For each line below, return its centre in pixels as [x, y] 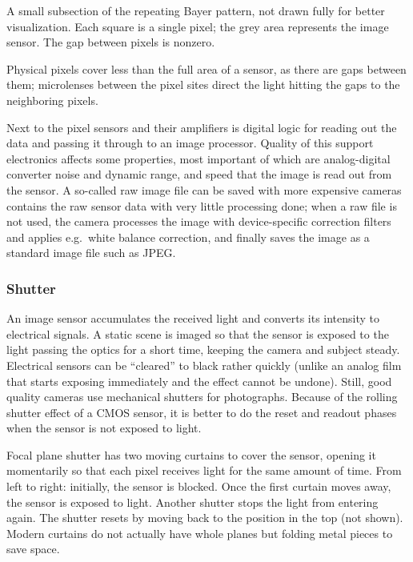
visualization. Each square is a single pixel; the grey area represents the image [198, 26]
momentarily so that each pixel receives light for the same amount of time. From [204, 470]
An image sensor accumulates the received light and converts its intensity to [193, 318]
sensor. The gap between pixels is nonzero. [111, 42]
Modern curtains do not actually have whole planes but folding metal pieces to [200, 533]
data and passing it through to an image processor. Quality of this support [190, 143]
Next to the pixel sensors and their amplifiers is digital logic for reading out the [202, 127]
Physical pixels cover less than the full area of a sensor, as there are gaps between [206, 68]
